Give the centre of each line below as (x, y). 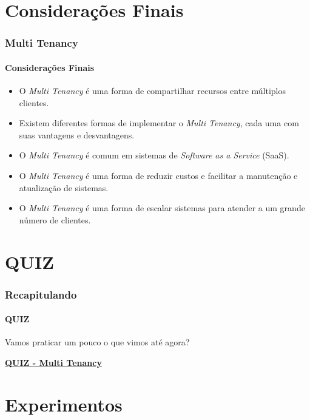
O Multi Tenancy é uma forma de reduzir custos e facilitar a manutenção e (158, 175)
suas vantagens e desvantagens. (77, 134)
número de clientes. (55, 219)
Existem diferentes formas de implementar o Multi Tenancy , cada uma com (159, 123)
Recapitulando (41, 294)
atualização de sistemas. (64, 187)
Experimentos (64, 404)
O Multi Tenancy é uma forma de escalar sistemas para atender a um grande (162, 208)
